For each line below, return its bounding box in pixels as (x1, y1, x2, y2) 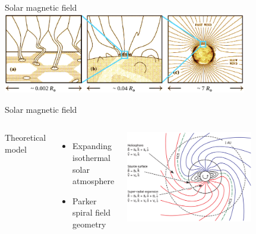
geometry (72, 217, 106, 230)
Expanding (72, 140, 112, 152)
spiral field (72, 206, 110, 219)
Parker (72, 194, 97, 207)
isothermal (72, 151, 110, 163)
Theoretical (5, 131, 46, 144)
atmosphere (72, 175, 115, 187)
